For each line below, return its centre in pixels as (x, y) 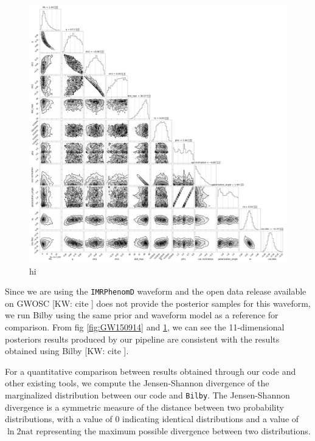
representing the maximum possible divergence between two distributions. (173, 430)
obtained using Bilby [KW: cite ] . (67, 351)
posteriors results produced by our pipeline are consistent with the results (142, 339)
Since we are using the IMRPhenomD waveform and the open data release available (156, 291)
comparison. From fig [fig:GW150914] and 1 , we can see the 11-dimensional (145, 327)
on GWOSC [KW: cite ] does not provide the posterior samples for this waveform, (158, 303)
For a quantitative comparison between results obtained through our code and (151, 371)
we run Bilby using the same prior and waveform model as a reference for (142, 315)
